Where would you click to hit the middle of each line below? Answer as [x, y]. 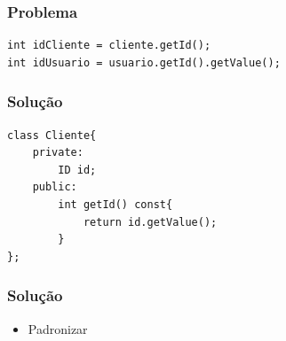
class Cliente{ [52, 135]
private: [58, 153]
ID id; [77, 170]
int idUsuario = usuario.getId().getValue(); [144, 62]
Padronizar [58, 328]
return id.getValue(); [150, 222]
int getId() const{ [115, 205]
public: [55, 187]
